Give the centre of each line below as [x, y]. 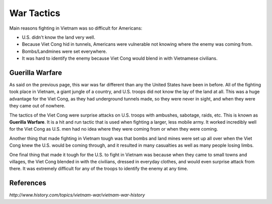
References [28, 183]
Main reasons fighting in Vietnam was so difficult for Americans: [76, 28]
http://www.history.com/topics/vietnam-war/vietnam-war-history [77, 195]
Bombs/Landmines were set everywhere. [64, 51]
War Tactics [35, 13]
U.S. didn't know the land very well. [59, 37]
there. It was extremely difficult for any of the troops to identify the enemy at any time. [99, 169]
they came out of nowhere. [37, 106]
